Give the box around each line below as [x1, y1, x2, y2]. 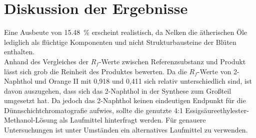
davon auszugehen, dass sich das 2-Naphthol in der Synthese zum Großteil [4, 85, 231, 96]
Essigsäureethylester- [185, 105, 249, 115]
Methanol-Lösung [4, 115, 57, 125]
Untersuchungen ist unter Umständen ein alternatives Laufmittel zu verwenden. [4, 125, 248, 135]
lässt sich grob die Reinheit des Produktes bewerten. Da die [4, 66, 187, 76]
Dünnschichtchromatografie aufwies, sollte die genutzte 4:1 [4, 105, 183, 115]
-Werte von [197, 66, 231, 76]
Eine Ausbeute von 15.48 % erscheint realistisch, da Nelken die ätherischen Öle [4, 27, 247, 37]
